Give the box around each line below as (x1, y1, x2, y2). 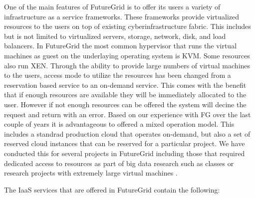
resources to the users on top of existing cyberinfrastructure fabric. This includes (4, 21, 251, 31)
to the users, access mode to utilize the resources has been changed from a (4, 70, 231, 80)
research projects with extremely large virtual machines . (4, 168, 178, 178)
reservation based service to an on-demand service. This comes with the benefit (4, 79, 247, 90)
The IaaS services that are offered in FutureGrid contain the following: (4, 184, 220, 195)
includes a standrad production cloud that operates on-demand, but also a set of (4, 128, 251, 139)
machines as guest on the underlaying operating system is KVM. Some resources (4, 50, 250, 60)
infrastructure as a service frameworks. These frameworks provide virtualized (4, 11, 240, 21)
